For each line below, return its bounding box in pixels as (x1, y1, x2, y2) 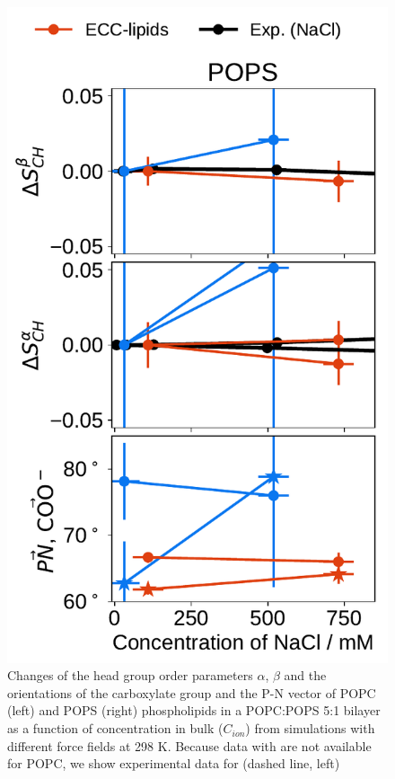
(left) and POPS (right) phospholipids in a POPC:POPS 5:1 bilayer (7, 701, 381, 720)
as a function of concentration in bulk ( (7, 719, 224, 738)
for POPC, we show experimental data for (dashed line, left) (7, 754, 340, 773)
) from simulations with (245, 719, 375, 738)
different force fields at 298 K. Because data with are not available (7, 736, 372, 755)
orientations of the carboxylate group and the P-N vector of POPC (7, 683, 376, 702)
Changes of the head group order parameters (7, 666, 253, 685)
